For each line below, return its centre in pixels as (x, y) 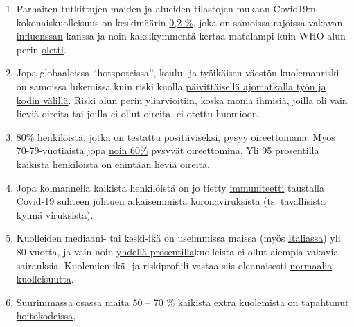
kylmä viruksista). (55, 214)
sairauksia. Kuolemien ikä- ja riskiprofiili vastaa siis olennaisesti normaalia (174, 265)
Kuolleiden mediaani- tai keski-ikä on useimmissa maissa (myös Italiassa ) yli (178, 238)
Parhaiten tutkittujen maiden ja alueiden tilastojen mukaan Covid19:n (166, 8)
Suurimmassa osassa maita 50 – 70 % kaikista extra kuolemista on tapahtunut (183, 302)
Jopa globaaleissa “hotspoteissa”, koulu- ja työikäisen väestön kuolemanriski (178, 73)
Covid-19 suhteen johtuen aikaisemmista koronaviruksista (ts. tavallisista (171, 201)
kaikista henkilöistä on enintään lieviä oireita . (113, 163)
